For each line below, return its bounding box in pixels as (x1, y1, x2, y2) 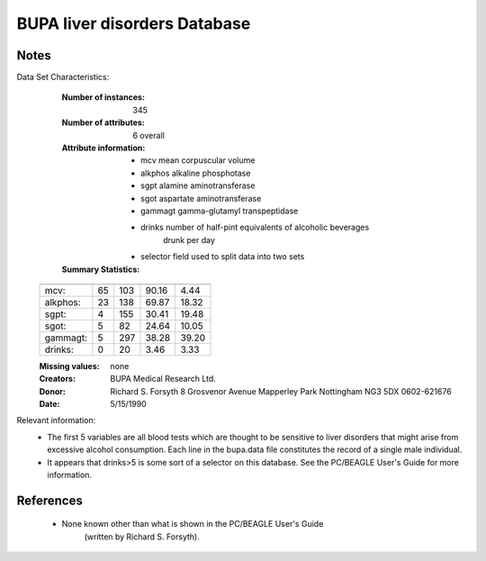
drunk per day (163, 234, 216, 245)
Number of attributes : (61, 117, 146, 128)
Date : (39, 399, 60, 410)
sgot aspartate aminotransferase (140, 193, 262, 204)
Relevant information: (16, 415, 96, 426)
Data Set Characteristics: (16, 72, 110, 83)
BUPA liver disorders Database (16, 14, 251, 33)
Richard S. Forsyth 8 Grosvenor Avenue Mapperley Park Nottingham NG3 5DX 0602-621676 (110, 385, 452, 396)
